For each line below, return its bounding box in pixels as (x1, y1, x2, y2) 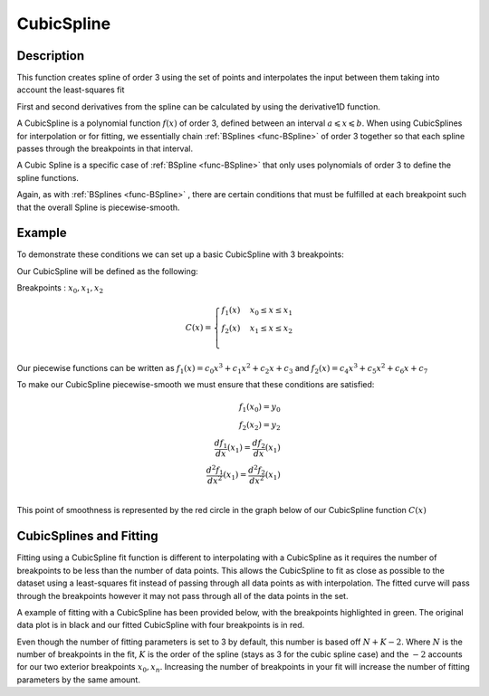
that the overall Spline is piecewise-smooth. (16, 202, 180, 213)
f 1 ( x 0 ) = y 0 (238, 402, 281, 415)
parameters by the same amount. (16, 674, 140, 685)
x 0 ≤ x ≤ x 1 (249, 305, 293, 318)
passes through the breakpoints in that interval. (16, 143, 194, 154)
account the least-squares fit (16, 84, 125, 95)
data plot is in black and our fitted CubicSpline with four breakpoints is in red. (16, 620, 305, 631)
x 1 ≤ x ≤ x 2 (249, 323, 293, 335)
